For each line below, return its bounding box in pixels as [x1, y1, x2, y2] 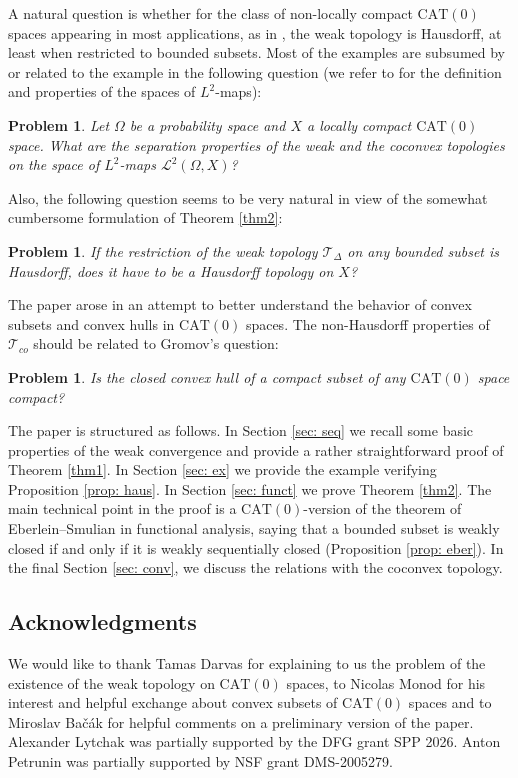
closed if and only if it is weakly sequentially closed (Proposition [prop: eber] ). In [8, 537, 504, 558]
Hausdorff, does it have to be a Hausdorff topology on [8, 260, 334, 281]
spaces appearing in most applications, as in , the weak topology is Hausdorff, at [8, 22, 502, 43]
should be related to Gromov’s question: [33, 333, 279, 354]
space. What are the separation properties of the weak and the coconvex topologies [8, 134, 505, 155]
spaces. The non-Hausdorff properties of [245, 313, 490, 334]
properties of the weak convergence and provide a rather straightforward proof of [8, 439, 504, 460]
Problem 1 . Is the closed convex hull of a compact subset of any [8, 366, 406, 387]
